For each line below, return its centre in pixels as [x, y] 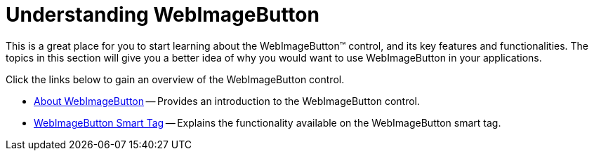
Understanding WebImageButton [163, 15]
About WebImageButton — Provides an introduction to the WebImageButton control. [227, 101]
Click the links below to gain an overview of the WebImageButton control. [175, 79]
